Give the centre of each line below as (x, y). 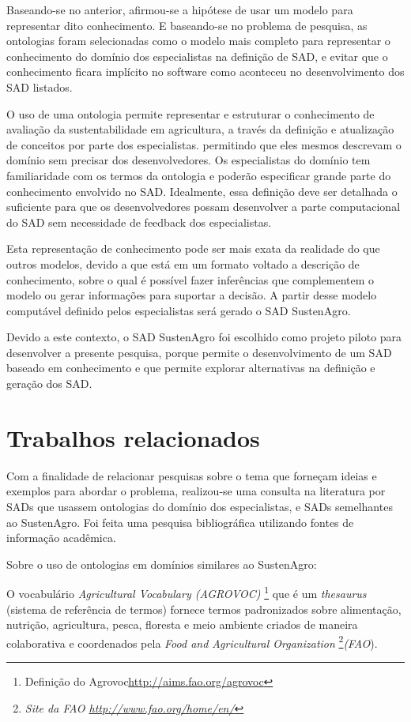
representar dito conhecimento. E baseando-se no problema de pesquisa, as (187, 25)
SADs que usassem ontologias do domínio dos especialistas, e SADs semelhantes (200, 506)
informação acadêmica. (61, 538)
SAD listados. (40, 86)
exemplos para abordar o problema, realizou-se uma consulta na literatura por (196, 491)
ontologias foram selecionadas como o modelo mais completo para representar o (198, 41)
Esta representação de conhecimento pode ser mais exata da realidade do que (193, 248)
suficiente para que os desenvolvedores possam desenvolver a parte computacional (204, 207)
